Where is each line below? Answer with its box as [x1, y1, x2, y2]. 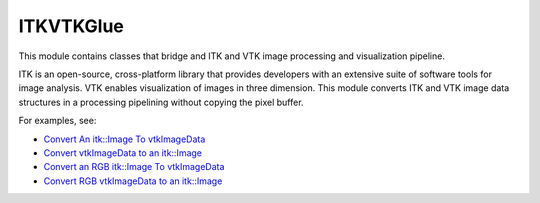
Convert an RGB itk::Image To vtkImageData [43, 161, 225, 173]
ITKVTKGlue [18, 15, 125, 37]
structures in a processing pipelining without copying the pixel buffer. [18, 96, 304, 108]
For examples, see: [18, 115, 97, 127]
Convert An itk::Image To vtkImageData [43, 133, 206, 145]
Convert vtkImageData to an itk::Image [43, 146, 203, 159]
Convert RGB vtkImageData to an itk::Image [43, 175, 223, 187]
